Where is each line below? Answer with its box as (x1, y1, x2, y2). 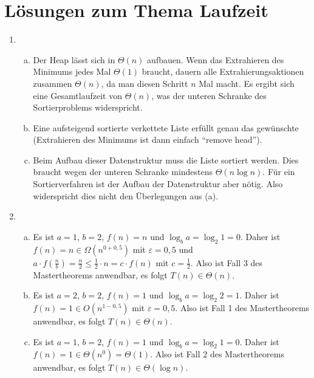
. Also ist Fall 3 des (190, 256, 263, 269)
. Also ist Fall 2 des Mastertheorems (150, 348, 284, 360)
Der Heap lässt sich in (33, 53, 115, 66)
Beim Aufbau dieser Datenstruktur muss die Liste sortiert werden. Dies (33, 153, 299, 166)
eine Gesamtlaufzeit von (33, 89, 122, 101)
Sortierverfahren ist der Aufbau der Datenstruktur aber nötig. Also (33, 177, 283, 190)
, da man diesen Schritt (101, 77, 188, 89)
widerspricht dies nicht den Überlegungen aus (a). (33, 189, 219, 202)
